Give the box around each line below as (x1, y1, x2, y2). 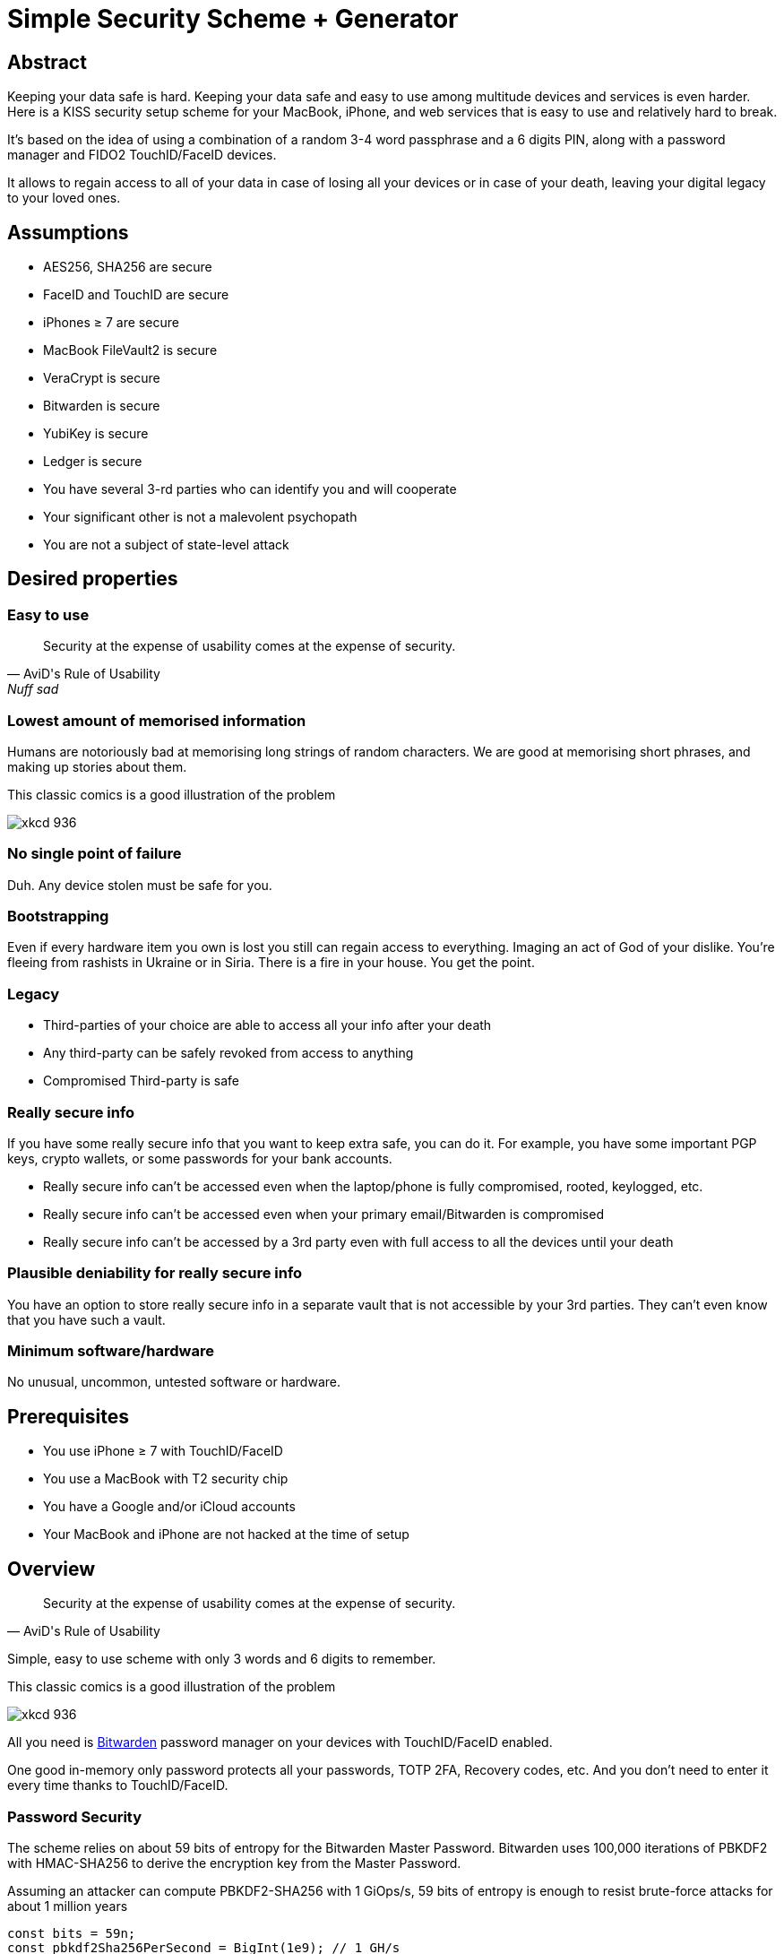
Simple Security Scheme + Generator (7, 4, 459, 34)
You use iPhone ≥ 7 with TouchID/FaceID (43, 1443, 283, 1459)
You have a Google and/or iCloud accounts (43, 1499, 296, 1515)
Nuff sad (7, 681, 59, 697)
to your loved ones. (7, 190, 121, 206)
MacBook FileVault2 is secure (43, 342, 218, 359)
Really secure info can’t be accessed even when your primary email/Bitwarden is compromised (43, 1206, 604, 1222)
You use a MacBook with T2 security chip (43, 1471, 289, 1487)
